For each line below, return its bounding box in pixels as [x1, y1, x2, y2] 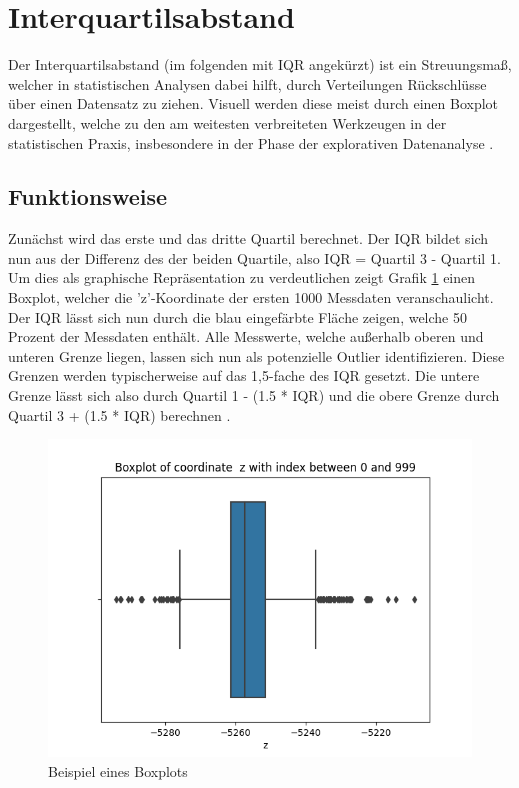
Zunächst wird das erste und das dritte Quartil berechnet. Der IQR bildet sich [8, 228, 489, 249]
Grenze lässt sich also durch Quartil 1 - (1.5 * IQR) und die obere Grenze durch [8, 385, 500, 406]
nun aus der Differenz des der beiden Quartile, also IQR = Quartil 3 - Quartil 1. [8, 247, 501, 268]
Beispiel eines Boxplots [48, 760, 188, 781]
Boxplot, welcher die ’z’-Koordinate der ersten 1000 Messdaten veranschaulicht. [8, 287, 494, 308]
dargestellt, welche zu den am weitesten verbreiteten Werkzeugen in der [8, 112, 447, 133]
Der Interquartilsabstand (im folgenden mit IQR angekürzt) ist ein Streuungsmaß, [8, 54, 512, 75]
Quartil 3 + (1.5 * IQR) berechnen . [8, 404, 231, 425]
